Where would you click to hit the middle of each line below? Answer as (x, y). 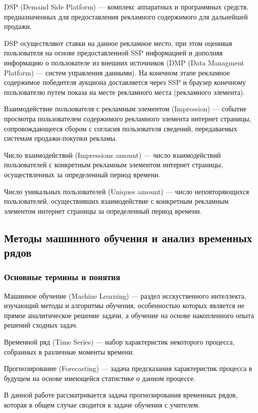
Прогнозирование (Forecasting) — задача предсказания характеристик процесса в (128, 368)
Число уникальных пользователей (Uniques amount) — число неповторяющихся (127, 191)
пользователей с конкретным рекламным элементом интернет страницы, (114, 165)
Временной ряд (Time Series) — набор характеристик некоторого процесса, (120, 342)
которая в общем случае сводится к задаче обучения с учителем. (102, 405)
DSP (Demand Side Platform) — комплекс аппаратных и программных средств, (126, 6)
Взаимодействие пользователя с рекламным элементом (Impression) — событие (125, 109)
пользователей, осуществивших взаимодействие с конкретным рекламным (116, 201)
